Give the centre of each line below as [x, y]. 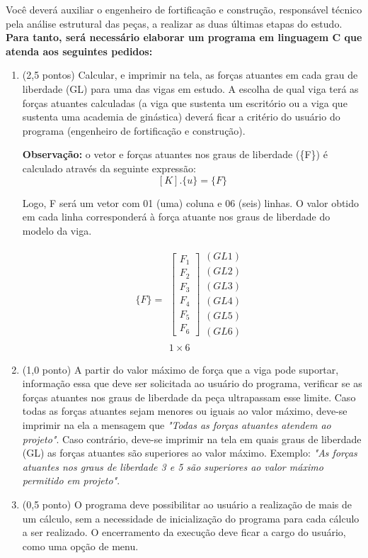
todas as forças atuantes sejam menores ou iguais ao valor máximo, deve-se [185, 411]
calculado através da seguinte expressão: [109, 168]
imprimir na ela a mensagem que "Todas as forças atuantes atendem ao [177, 424]
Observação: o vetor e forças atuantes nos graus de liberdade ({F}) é [175, 154]
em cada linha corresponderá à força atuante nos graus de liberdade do [176, 217]
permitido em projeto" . [71, 480]
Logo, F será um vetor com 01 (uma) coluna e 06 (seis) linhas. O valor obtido [191, 202]
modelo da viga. [57, 230]
